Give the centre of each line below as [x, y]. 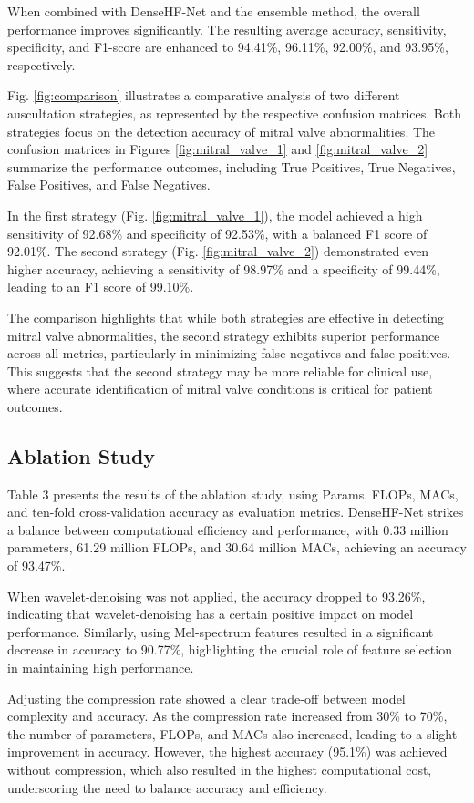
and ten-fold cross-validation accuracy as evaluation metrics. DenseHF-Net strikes [236, 512]
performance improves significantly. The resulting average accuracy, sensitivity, [227, 29]
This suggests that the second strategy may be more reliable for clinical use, [220, 371]
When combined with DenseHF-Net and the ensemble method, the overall [214, 11]
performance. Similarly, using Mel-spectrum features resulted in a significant [221, 631]
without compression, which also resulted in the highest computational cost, [220, 769]
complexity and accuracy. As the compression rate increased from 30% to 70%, [227, 716]
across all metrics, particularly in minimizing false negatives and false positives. [229, 353]
